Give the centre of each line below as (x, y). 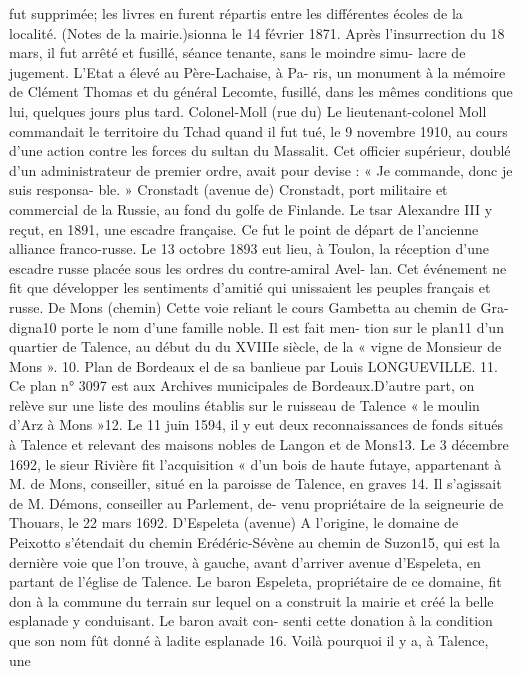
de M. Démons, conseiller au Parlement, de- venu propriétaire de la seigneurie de (256, 502)
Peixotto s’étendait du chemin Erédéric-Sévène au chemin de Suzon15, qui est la (254, 542)
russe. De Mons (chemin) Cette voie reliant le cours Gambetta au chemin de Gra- (259, 306)
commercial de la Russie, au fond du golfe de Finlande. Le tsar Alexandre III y (251, 208)
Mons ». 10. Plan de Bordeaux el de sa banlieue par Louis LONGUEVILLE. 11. (253, 365)
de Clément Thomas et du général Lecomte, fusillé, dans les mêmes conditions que (261, 91)
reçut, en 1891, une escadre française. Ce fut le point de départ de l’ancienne (244, 228)
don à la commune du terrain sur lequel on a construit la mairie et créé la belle (251, 600)
